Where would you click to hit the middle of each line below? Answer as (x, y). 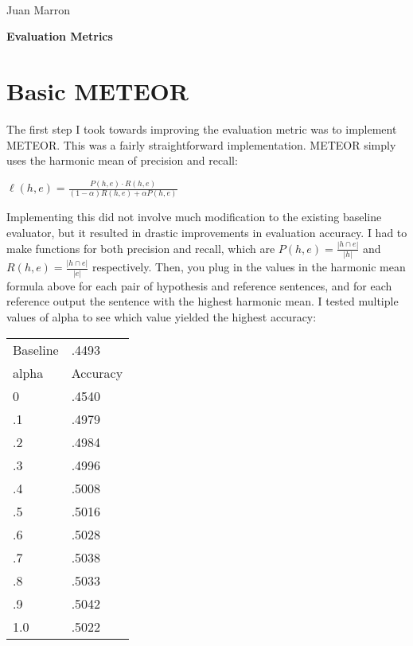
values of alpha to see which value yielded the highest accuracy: (162, 316)
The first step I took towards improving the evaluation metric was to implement (202, 128)
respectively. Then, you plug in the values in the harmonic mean (249, 267)
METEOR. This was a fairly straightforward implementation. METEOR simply (201, 144)
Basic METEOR (97, 90)
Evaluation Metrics (60, 36)
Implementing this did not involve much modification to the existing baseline (194, 217)
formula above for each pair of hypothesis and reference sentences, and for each (199, 285)
